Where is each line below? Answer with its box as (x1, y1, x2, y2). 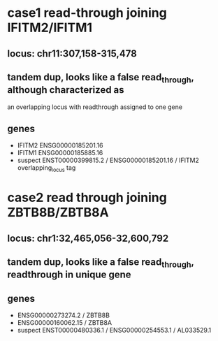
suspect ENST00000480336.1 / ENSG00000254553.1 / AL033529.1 (17, 326, 212, 335)
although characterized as (7, 84, 124, 96)
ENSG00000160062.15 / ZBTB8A (17, 319, 112, 327)
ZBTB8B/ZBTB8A (7, 205, 110, 221)
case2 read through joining (7, 190, 168, 205)
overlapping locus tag (17, 164, 76, 174)
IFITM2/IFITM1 (7, 20, 93, 36)
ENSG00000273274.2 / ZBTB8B (17, 311, 110, 319)
